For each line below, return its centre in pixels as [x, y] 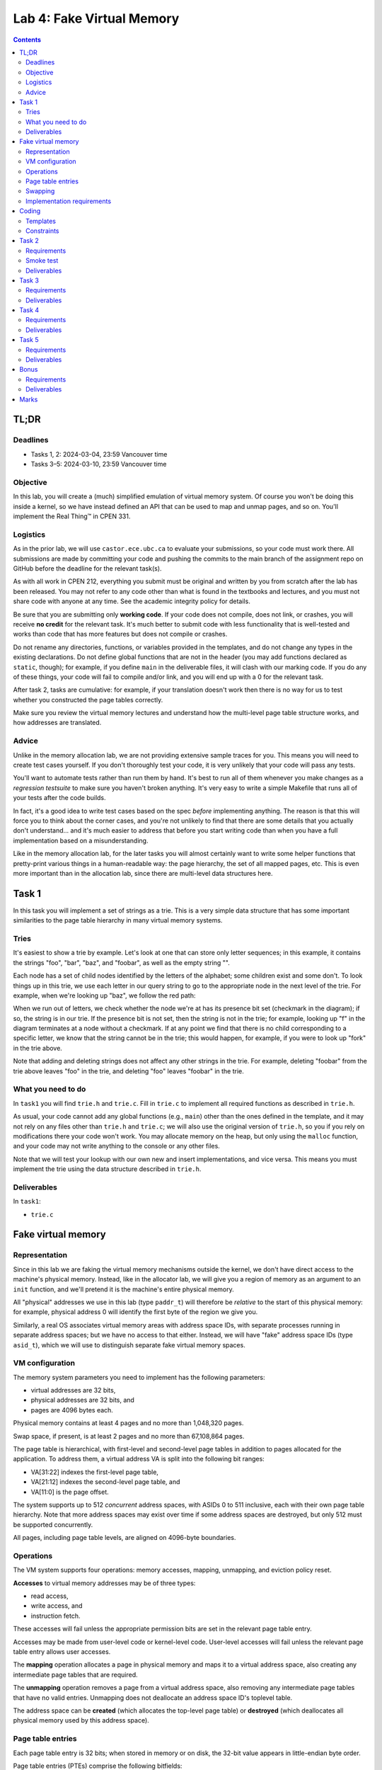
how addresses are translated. [57, 723]
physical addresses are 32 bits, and [82, 1400]
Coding [30, 211]
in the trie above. [38, 1048]
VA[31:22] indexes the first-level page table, [95, 1472]
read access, [50, 1596]
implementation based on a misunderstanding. [81, 840]
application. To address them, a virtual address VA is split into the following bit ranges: [139, 1459]
